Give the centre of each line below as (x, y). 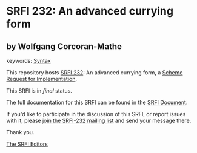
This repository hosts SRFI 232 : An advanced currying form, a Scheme (95, 73)
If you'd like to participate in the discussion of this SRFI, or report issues (96, 114)
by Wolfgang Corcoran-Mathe (64, 46)
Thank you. (20, 132)
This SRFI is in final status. (39, 91)
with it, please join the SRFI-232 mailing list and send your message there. (99, 120)
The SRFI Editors (27, 144)
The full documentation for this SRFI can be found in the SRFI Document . (97, 102)
